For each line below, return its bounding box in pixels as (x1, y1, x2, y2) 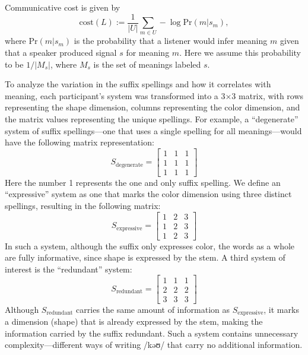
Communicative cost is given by (5, 1, 120, 13)
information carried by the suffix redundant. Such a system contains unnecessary (5, 327, 299, 339)
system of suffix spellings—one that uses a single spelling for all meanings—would (5, 124, 302, 137)
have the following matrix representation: (5, 136, 154, 148)
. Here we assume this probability (179, 46, 301, 58)
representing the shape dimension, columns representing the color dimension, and (5, 101, 300, 113)
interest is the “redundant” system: (5, 262, 132, 275)
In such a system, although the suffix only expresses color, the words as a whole (5, 239, 295, 252)
